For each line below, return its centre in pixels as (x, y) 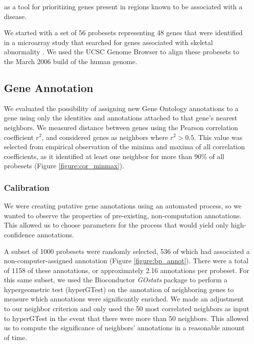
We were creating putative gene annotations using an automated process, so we (123, 206)
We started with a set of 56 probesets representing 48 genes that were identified (123, 33)
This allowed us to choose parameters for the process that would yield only (116, 225)
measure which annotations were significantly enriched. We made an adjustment (124, 299)
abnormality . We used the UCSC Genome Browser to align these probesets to (122, 52)
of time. (16, 337)
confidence (19, 234)
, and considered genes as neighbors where (105, 137)
